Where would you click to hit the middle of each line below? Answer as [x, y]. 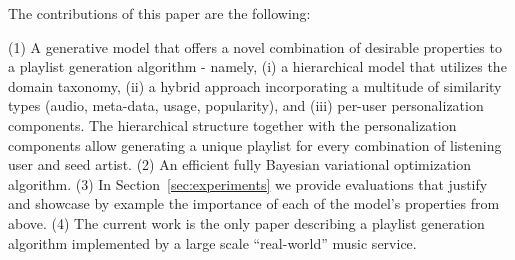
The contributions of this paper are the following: [159, 13]
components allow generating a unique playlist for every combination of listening [255, 144]
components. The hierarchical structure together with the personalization [232, 124]
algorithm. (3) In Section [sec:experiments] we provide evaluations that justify [248, 183]
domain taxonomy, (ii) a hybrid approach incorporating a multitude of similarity [255, 85]
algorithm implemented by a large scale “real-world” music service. [212, 242]
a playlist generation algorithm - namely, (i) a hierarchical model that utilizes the [257, 66]
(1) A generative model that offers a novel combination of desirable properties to [255, 46]
